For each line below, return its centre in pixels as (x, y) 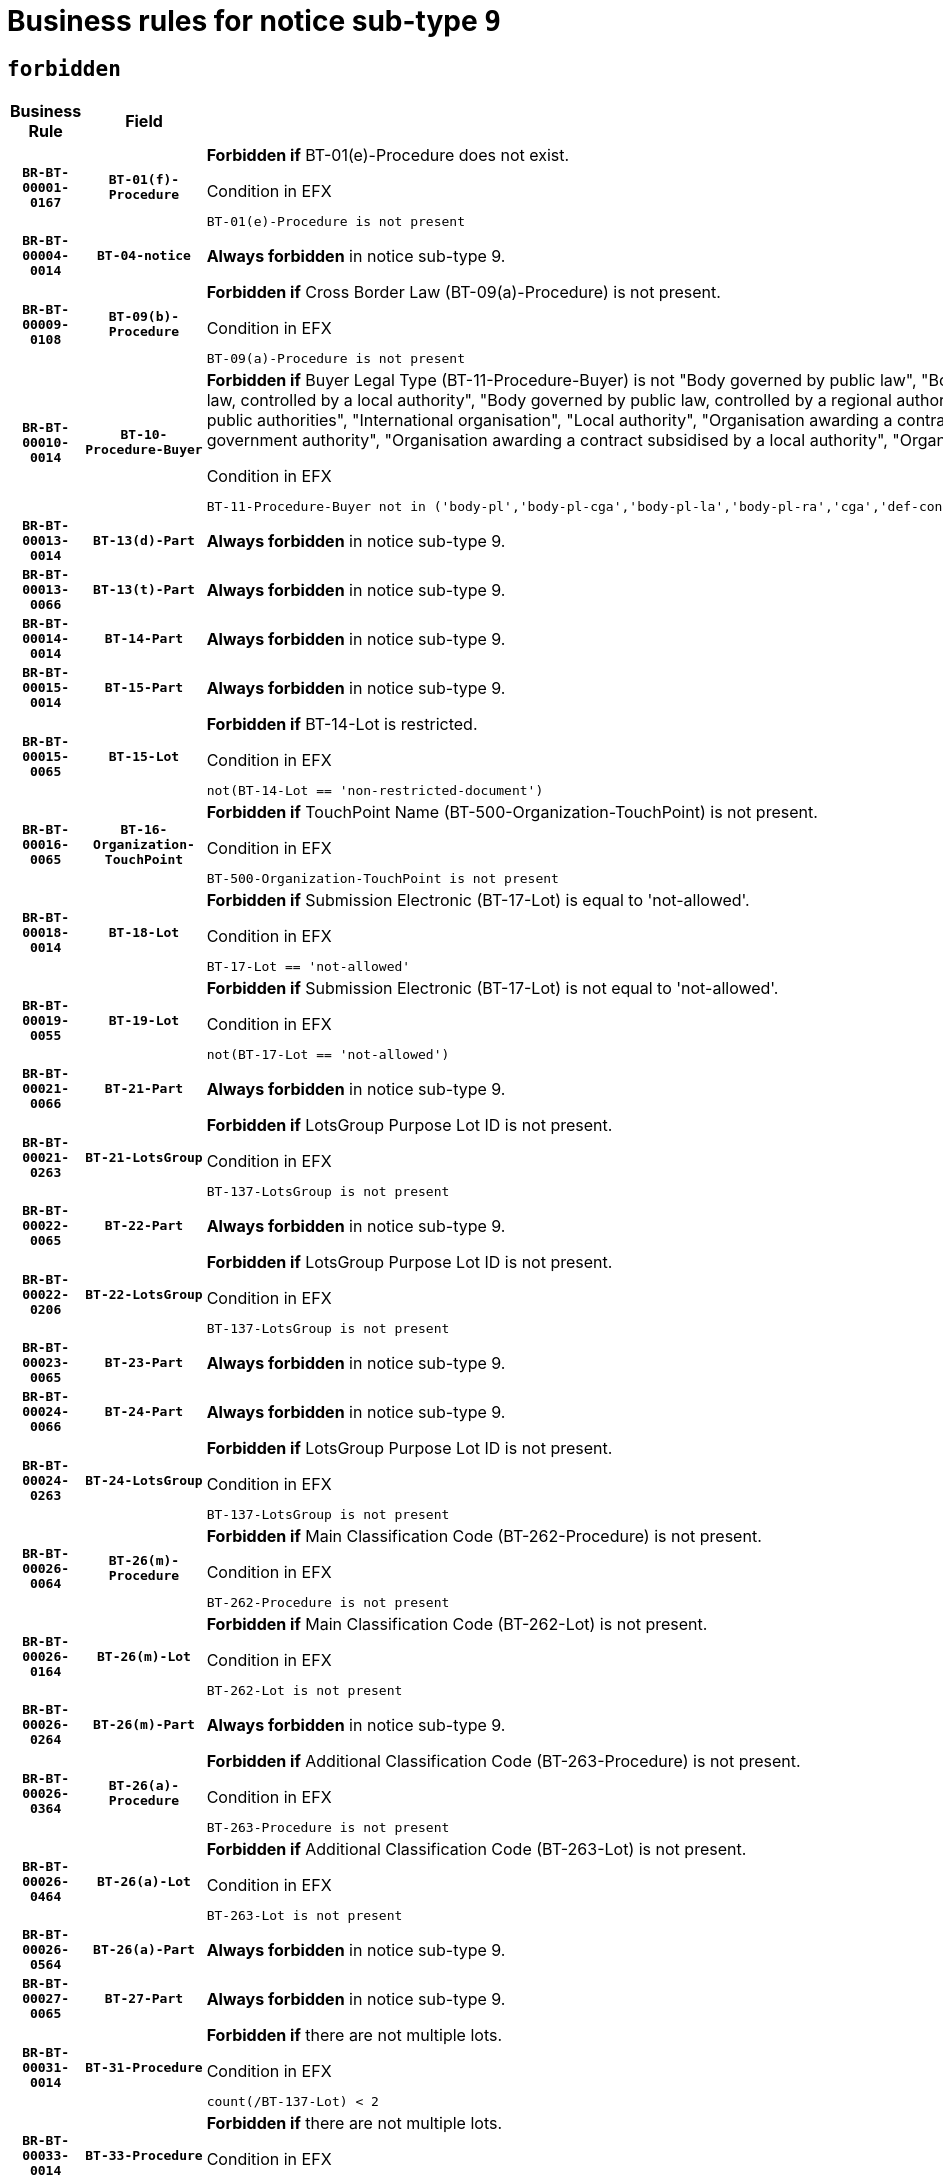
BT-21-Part (144, 1089)
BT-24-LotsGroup (144, 1480)
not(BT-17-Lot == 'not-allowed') (328, 1055)
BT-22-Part (144, 1226)
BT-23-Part (144, 1363)
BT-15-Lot (144, 756)
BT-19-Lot (144, 1020)
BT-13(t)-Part (144, 590)
